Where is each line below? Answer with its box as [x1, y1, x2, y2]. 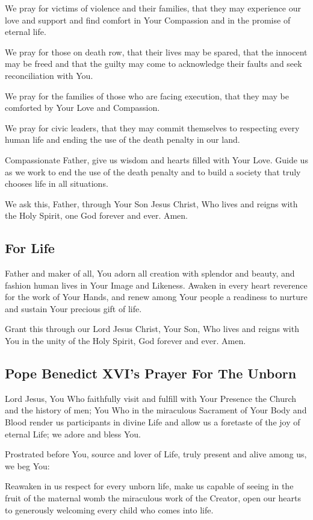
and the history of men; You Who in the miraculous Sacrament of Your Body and [5, 404, 307, 416]
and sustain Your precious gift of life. [5, 302, 142, 315]
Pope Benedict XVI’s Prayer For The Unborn [5, 364, 297, 383]
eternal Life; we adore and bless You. [5, 427, 141, 440]
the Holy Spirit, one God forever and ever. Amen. [5, 209, 188, 222]
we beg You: [5, 459, 50, 472]
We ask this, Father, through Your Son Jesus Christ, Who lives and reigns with [5, 197, 298, 210]
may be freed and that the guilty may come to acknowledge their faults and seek [5, 57, 302, 70]
